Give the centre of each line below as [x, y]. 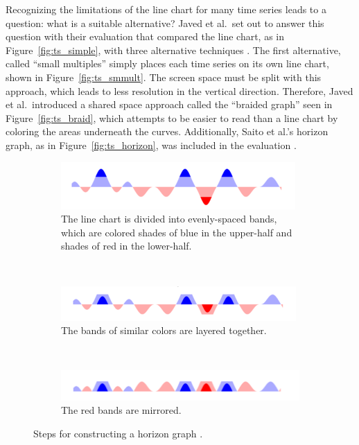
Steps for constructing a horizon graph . [118, 433]
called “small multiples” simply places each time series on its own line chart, [167, 63]
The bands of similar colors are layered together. [164, 330]
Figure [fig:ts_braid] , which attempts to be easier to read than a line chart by [172, 117]
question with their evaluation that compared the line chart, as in [145, 36]
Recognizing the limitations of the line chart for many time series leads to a [166, 9]
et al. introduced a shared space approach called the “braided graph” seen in [169, 104]
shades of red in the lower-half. [126, 246]
